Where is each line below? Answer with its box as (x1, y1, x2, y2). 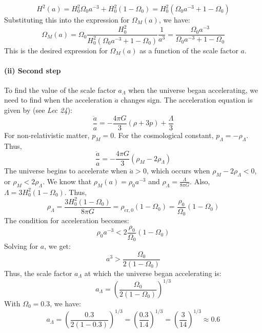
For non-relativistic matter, (4, 129, 90, 140)
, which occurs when (146, 165, 210, 176)
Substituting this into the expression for (4, 14, 130, 25)
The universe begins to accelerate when (4, 165, 128, 176)
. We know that (43, 175, 92, 186)
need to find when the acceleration (4, 94, 112, 105)
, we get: (44, 241, 71, 251)
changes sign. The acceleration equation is (120, 94, 253, 105)
